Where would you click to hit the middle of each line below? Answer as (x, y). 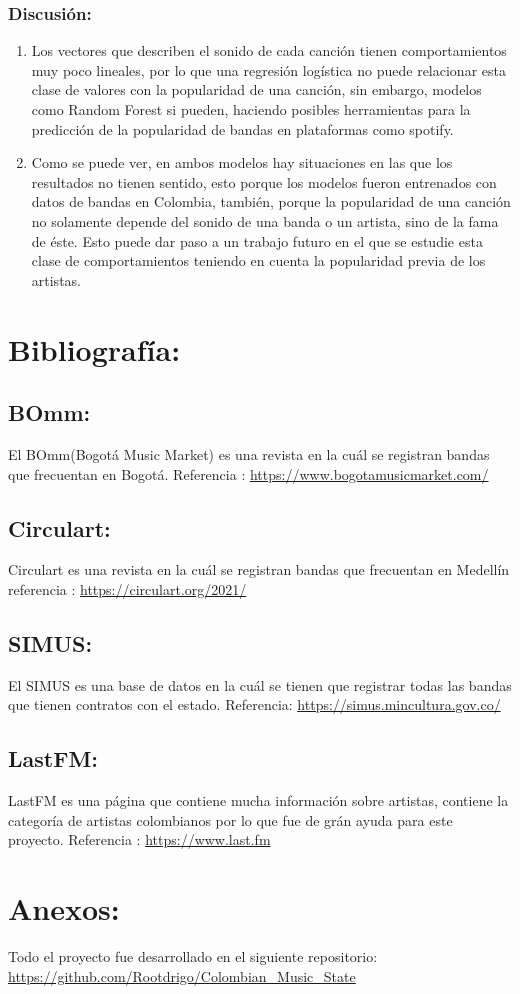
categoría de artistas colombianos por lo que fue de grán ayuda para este (230, 819)
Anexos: (64, 908)
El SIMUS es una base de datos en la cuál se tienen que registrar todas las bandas (260, 684)
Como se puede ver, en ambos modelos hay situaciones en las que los (242, 162)
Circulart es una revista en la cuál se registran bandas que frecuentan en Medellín (259, 569)
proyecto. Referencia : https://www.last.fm (139, 839)
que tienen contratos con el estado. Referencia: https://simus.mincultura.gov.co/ (254, 704)
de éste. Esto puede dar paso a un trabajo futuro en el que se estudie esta (257, 240)
